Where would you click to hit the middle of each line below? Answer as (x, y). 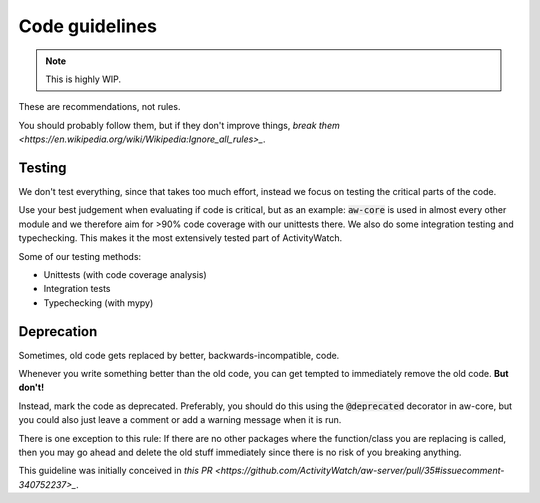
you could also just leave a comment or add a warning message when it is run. (180, 420)
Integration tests (77, 289)
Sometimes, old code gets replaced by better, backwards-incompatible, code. (179, 355)
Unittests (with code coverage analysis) (125, 274)
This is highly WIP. (83, 79)
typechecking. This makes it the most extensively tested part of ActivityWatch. (180, 238)
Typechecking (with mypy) (98, 302)
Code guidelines (87, 26)
